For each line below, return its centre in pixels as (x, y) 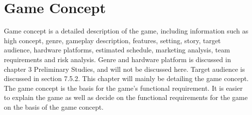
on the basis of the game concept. (54, 107)
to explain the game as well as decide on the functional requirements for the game (126, 97)
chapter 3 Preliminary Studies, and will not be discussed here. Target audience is (125, 69)
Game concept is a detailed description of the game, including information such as (126, 31)
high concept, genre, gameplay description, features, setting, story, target (112, 40)
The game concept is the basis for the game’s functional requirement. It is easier (123, 88)
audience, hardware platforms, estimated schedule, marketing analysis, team (117, 50)
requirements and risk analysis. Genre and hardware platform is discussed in (118, 59)
